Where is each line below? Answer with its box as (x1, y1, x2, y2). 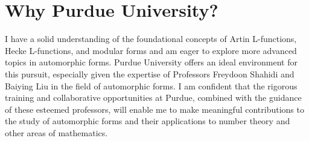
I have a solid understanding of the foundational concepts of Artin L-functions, (5, 32, 297, 45)
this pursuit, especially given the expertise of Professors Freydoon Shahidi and (5, 67, 295, 80)
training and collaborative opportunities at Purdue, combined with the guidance (5, 91, 302, 104)
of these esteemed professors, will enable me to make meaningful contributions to (5, 103, 304, 115)
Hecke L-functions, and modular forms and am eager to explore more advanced (5, 44, 297, 56)
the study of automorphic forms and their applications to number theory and (5, 115, 290, 127)
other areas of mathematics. (5, 126, 108, 139)
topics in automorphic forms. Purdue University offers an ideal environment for (5, 56, 298, 68)
